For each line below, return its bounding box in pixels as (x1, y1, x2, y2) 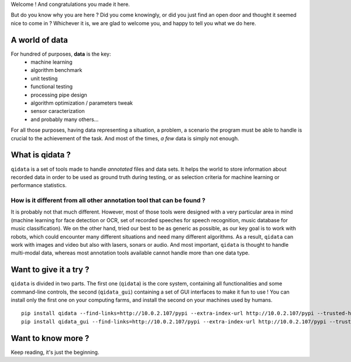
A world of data (11, 35, 68, 45)
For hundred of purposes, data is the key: (11, 50, 111, 57)
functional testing (30, 83, 73, 90)
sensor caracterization (30, 108, 85, 115)
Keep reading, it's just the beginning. (11, 349, 99, 356)
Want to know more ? (11, 333, 90, 343)
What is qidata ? (11, 150, 71, 160)
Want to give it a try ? (11, 265, 90, 275)
